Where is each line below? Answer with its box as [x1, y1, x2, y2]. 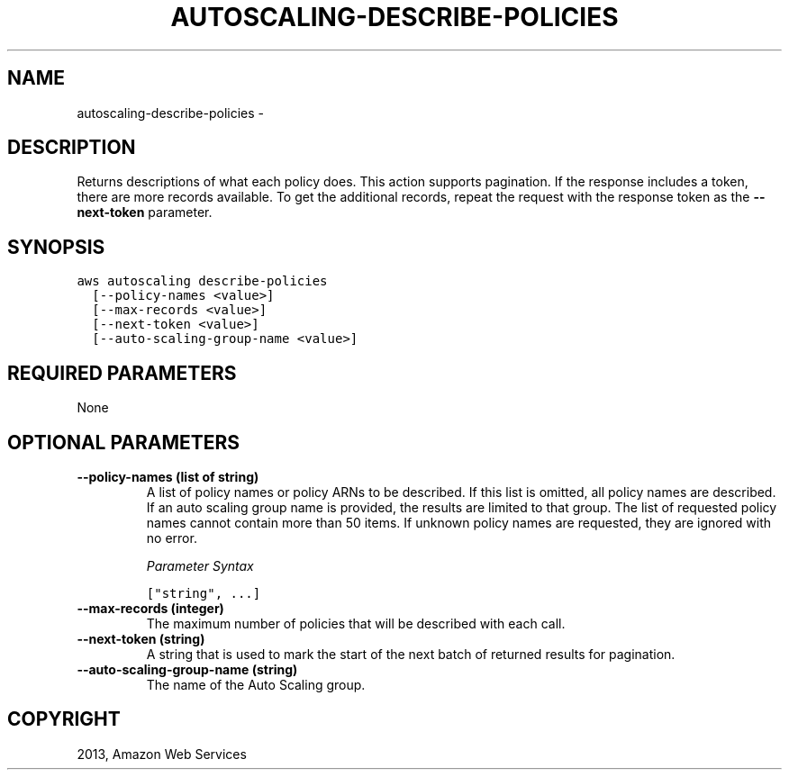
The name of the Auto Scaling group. [146, 676, 366, 692]
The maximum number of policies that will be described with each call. [146, 615, 566, 631]
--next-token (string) [77, 630, 205, 646]
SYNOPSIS [7, 235, 105, 258]
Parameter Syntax [146, 557, 254, 574]
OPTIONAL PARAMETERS [7, 430, 240, 454]
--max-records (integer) [77, 600, 224, 616]
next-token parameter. [77, 204, 213, 221]
